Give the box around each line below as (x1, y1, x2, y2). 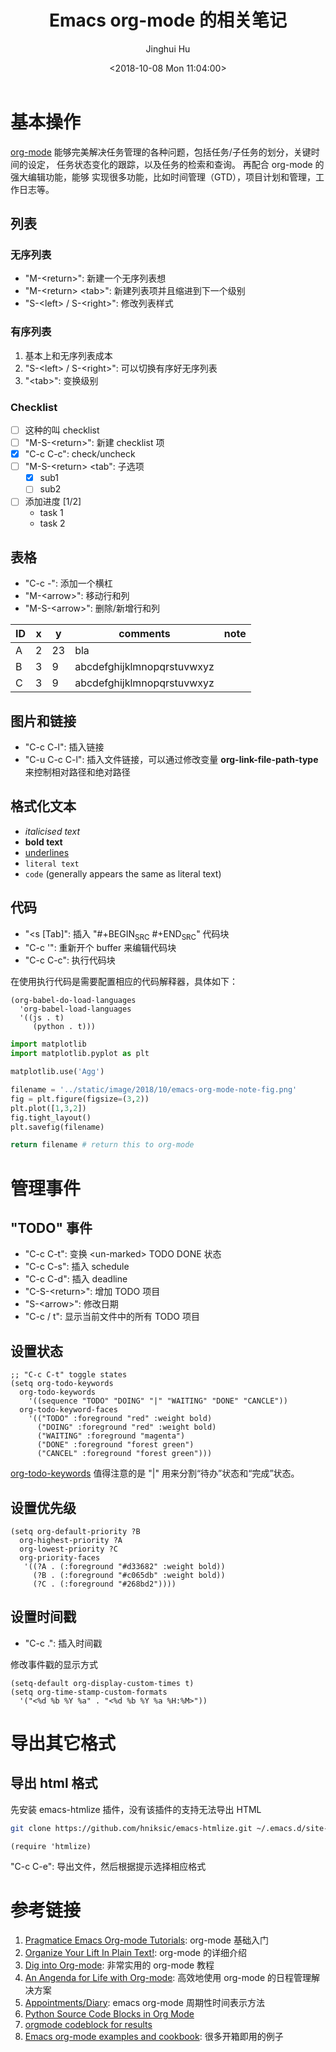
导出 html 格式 (10, 1775, 98, 1792)
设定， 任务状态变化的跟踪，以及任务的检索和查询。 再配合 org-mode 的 (27, 158, 325, 170)
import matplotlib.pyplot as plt (10, 1049, 150, 1059)
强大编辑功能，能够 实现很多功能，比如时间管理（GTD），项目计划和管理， (10, 171, 317, 183)
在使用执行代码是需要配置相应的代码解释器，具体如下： (10, 976, 238, 988)
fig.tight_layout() (10, 1112, 92, 1123)
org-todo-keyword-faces (19, 1405, 118, 1415)
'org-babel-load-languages (19, 1004, 132, 1015)
